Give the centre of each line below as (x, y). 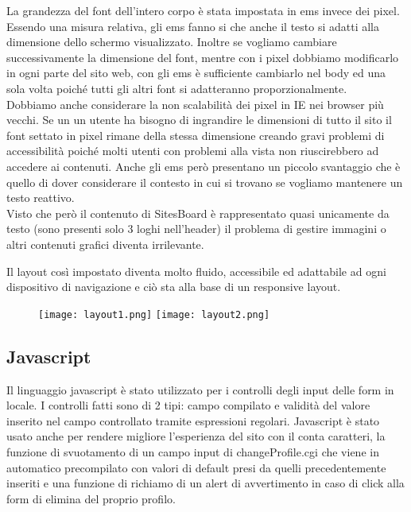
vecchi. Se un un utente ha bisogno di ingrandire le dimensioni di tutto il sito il (199, 120)
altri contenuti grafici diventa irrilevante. (105, 244)
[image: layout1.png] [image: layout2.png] (154, 314)
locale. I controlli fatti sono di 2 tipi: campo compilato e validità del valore (188, 405)
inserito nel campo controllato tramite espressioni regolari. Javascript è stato (193, 420)
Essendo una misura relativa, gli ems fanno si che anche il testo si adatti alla (193, 26)
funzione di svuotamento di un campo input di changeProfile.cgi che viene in (193, 451)
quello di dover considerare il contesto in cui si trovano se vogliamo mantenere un (205, 182)
